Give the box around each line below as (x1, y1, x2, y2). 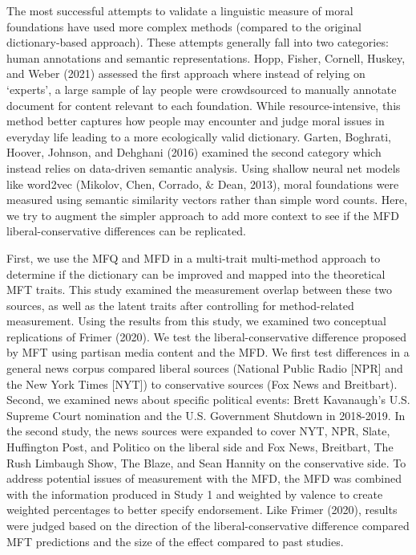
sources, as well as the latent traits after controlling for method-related (6, 296, 354, 313)
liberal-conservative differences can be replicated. (6, 222, 246, 239)
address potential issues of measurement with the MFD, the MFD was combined (6, 470, 402, 487)
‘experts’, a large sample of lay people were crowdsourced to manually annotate (6, 80, 397, 97)
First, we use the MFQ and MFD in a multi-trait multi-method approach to (6, 249, 381, 266)
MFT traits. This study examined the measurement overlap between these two (6, 281, 392, 298)
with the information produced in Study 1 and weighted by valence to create (6, 485, 383, 502)
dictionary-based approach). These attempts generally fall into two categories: (6, 34, 389, 51)
